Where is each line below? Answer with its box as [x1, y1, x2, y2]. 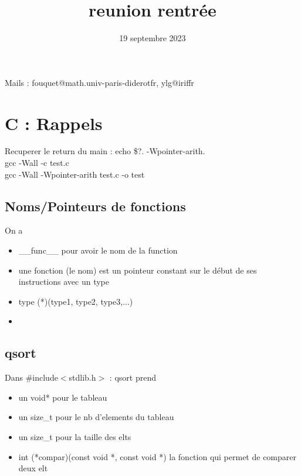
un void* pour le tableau [18, 391, 107, 403]
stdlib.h [69, 371, 96, 384]
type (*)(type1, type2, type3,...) [18, 295, 133, 307]
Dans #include [5, 371, 58, 384]
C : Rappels [5, 111, 103, 135]
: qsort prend [109, 371, 156, 384]
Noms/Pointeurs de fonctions [5, 197, 186, 215]
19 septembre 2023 [119, 32, 186, 44]
